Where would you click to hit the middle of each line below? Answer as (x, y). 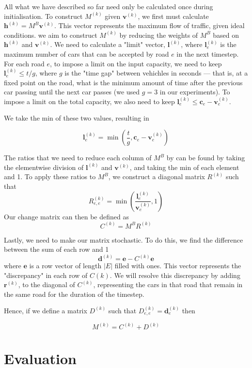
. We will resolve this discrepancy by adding (175, 275)
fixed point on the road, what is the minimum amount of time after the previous (123, 82)
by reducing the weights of (159, 35)
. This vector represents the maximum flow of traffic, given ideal (149, 25)
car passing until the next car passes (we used (72, 92)
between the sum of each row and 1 (56, 249)
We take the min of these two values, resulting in (77, 117)
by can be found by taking (206, 158)
